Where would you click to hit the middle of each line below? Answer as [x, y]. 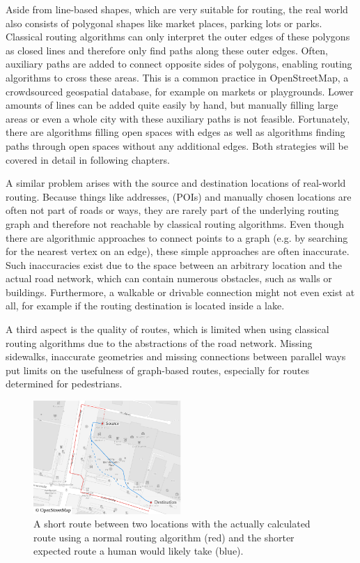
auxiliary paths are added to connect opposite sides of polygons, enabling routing [179, 64]
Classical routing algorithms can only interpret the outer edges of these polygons [178, 37]
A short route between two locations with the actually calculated [172, 524]
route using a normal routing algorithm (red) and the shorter [164, 537]
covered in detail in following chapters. [88, 159]
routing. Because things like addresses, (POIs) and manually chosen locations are [179, 196]
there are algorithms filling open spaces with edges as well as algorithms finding [175, 132]
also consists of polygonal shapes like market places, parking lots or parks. [164, 23]
